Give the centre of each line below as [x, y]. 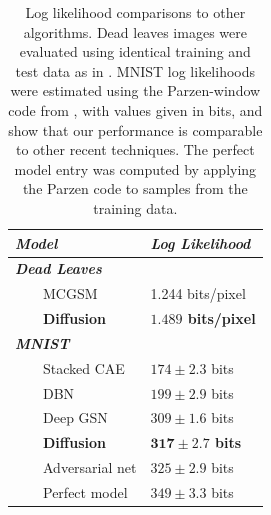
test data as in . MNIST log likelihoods [135, 70]
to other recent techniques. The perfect [135, 149]
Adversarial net [89, 467]
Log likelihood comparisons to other [135, 12]
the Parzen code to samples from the [135, 188]
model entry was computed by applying [135, 168]
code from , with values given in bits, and [135, 109]
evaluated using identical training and [135, 51]
